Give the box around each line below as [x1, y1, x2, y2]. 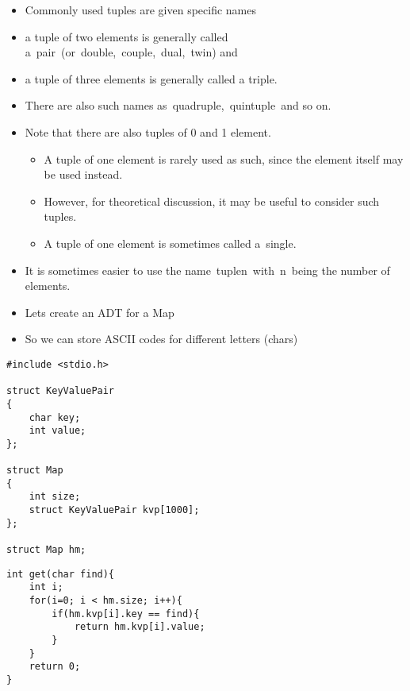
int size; [29, 491, 81, 503]
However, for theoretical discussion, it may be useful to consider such [44, 192, 380, 209]
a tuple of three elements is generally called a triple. [25, 70, 278, 87]
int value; [29, 425, 86, 437]
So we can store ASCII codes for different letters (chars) [25, 330, 298, 347]
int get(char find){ [6, 568, 115, 580]
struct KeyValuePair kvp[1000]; [29, 504, 200, 516]
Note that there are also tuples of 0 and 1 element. [25, 123, 271, 140]
